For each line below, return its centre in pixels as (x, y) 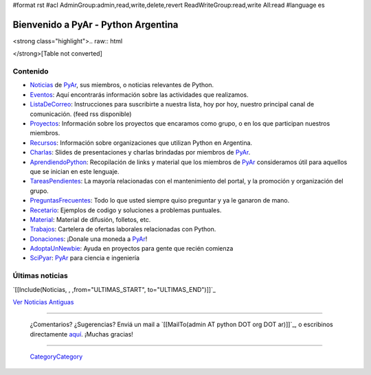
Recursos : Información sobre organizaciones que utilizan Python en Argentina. (141, 143)
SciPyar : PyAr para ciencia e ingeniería (85, 258)
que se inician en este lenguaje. (75, 171)
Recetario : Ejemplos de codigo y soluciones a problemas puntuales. (126, 210)
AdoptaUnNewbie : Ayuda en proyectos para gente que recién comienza (132, 249)
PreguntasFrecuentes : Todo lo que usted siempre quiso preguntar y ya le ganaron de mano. (160, 201)
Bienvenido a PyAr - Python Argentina (95, 24)
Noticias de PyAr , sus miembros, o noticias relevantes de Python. (122, 85)
